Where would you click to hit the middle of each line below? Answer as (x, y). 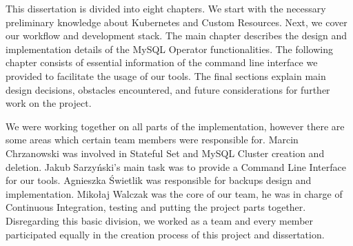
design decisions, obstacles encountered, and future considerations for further (168, 89)
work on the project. (49, 103)
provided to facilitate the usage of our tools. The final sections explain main (166, 75)
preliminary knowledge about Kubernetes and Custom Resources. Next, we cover (176, 22)
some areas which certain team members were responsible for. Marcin (152, 140)
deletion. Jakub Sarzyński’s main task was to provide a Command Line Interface (176, 166)
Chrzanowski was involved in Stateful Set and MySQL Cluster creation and (165, 153)
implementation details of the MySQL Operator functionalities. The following (169, 49)
